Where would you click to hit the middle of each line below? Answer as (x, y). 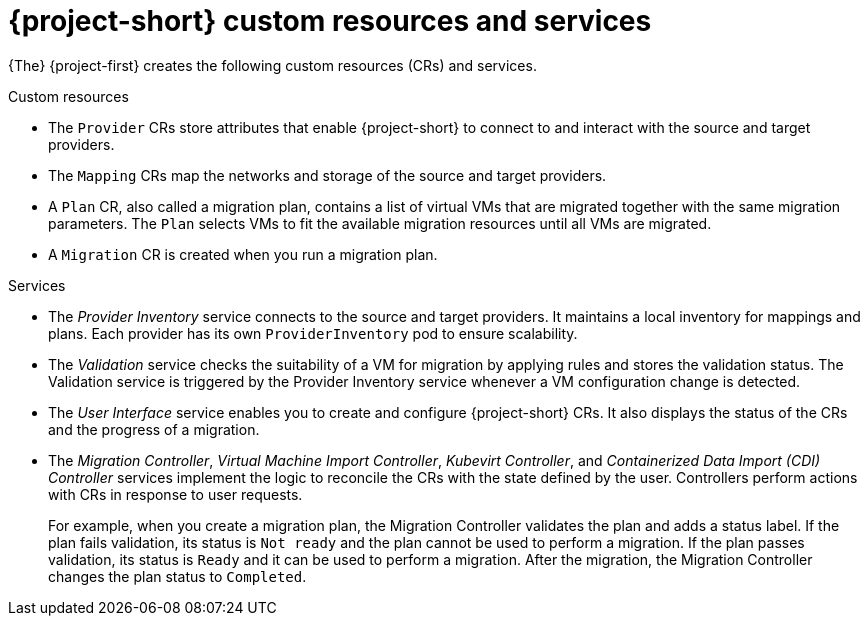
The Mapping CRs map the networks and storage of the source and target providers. (327, 175)
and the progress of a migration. (154, 429)
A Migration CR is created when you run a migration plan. (243, 254)
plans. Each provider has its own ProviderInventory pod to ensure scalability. (313, 333)
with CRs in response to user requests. (175, 494)
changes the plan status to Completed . (177, 576)
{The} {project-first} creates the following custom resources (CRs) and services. (272, 65)
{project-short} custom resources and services (330, 21)
